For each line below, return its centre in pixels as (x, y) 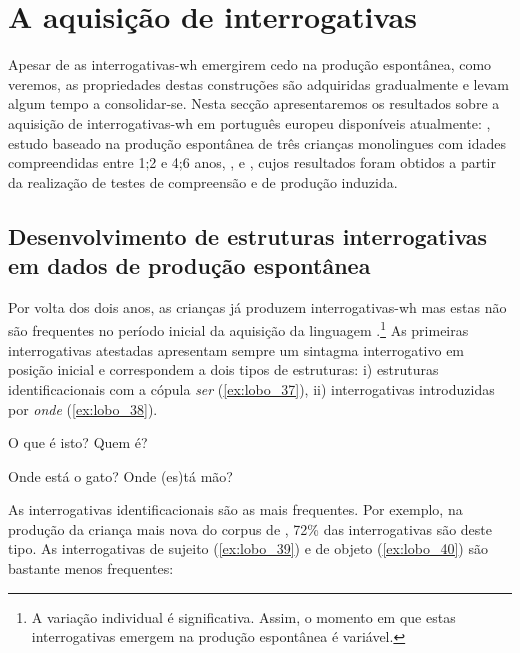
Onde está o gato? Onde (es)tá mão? (120, 475)
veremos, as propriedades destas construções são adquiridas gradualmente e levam (258, 83)
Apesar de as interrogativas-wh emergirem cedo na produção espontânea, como (250, 64)
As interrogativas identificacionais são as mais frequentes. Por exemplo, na (235, 509)
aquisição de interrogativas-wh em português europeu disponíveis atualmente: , (249, 122)
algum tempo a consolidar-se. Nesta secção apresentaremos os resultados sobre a (254, 103)
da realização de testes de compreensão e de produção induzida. (203, 181)
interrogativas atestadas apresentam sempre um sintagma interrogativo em (236, 349)
